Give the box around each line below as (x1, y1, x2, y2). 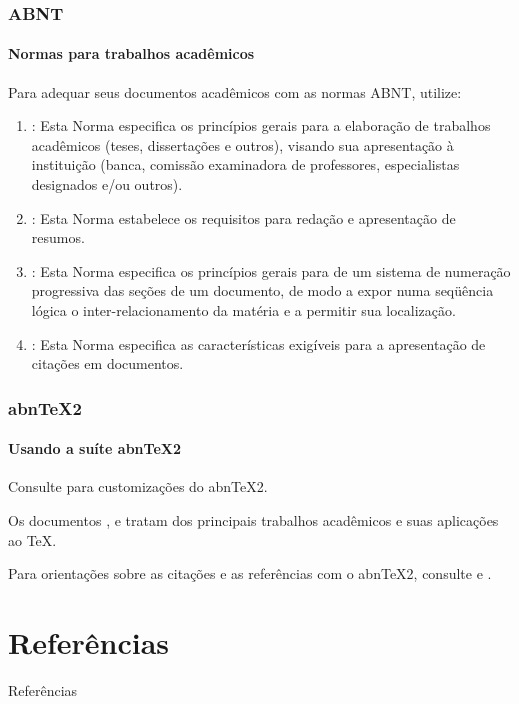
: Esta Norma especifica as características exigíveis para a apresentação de (31, 333, 486, 354)
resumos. (31, 227, 85, 248)
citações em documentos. (31, 353, 184, 374)
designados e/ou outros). (31, 174, 183, 195)
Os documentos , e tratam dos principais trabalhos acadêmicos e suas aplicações (8, 510, 499, 530)
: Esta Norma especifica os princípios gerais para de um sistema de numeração (31, 260, 511, 281)
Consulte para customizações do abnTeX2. (8, 476, 268, 497)
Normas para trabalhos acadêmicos (8, 43, 255, 64)
